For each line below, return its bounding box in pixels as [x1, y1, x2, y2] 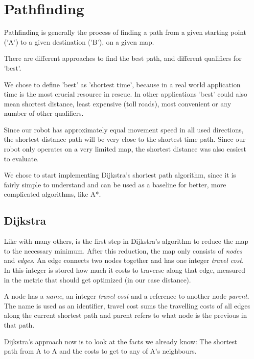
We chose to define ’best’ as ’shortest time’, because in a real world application [4, 79, 241, 89]
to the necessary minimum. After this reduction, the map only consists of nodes [4, 245, 242, 256]
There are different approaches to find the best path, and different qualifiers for [4, 53, 242, 63]
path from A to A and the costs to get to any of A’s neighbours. [4, 346, 197, 356]
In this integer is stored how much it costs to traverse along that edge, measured [4, 265, 245, 275]
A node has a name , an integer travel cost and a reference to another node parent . [4, 291, 249, 301]
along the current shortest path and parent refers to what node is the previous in [4, 310, 247, 320]
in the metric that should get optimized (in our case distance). [4, 274, 191, 284]
